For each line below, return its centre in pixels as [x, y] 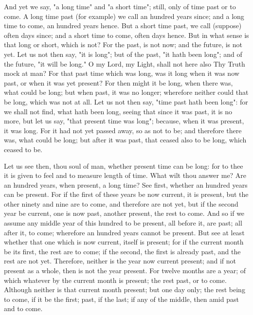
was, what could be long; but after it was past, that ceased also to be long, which [125, 140]
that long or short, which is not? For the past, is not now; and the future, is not [123, 44]
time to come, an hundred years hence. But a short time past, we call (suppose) [123, 26]
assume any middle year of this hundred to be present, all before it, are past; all [123, 223]
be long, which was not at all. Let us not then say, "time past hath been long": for [126, 101]
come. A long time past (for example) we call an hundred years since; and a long [124, 16]
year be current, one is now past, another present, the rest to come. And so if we [124, 213]
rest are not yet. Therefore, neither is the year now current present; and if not [120, 261]
